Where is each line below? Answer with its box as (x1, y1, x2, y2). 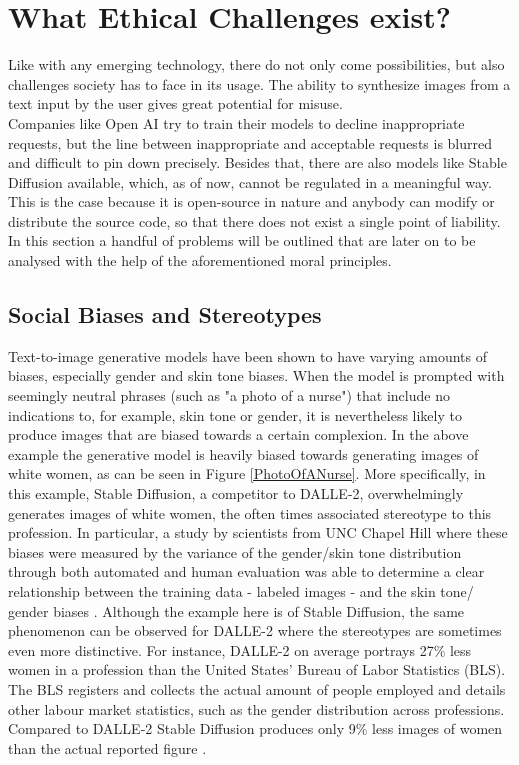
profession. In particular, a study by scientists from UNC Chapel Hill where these (8, 522, 508, 543)
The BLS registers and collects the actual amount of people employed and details (8, 678, 506, 699)
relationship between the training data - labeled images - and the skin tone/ (8, 580, 474, 601)
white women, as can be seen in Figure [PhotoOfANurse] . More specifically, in (8, 463, 486, 484)
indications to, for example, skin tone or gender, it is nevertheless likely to (8, 404, 462, 425)
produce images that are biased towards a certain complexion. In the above (8, 424, 469, 445)
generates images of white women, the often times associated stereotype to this (8, 502, 492, 523)
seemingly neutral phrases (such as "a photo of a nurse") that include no (8, 385, 450, 406)
